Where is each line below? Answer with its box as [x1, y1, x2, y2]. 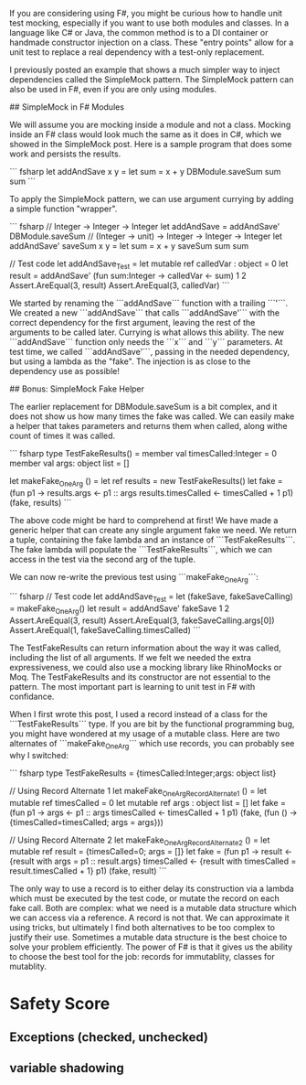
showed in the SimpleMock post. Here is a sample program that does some [9, 139, 292, 149]
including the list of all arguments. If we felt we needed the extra [9, 651, 251, 662]
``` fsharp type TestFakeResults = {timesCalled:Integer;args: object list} [9, 768, 277, 779]
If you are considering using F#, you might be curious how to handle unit [9, 8, 283, 18]
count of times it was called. [9, 430, 116, 441]
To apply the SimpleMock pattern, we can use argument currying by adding [9, 194, 294, 204]
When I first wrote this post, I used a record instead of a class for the [9, 708, 268, 719]
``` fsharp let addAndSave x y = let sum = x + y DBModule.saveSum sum [9, 167, 281, 177]
